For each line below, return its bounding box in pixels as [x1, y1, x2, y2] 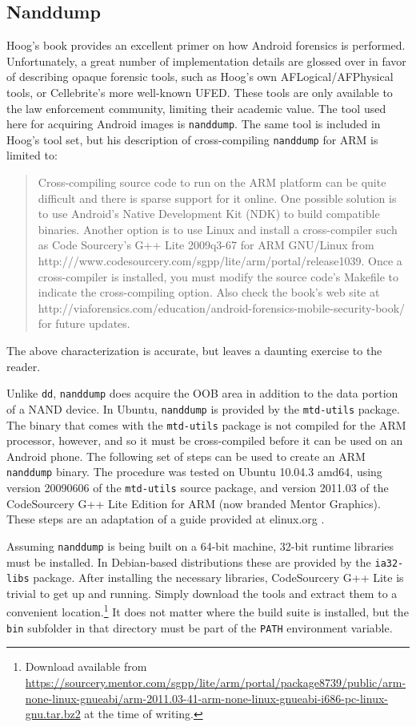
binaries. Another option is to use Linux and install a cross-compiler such [38, 220, 398, 237]
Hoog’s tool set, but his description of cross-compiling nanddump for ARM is [6, 131, 378, 147]
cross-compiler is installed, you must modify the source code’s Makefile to [38, 268, 398, 285]
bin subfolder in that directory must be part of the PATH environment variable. [6, 619, 393, 636]
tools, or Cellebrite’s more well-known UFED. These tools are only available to [6, 83, 393, 100]
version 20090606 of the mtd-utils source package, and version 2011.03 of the [6, 479, 389, 496]
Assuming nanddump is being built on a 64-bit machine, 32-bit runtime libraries [6, 537, 394, 554]
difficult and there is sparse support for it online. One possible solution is [38, 189, 397, 206]
